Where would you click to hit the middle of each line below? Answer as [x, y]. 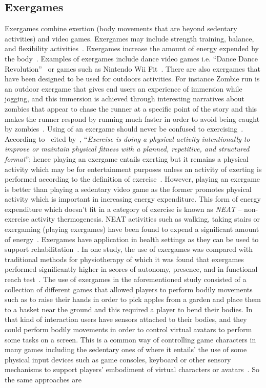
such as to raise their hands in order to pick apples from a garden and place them [133, 299]
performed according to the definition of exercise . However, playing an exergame [132, 179]
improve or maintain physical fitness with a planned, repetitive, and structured [127, 149]
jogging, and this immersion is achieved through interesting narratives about [125, 99]
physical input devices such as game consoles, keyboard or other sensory [118, 359]
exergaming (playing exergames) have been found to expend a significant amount [132, 229]
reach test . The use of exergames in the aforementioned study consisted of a [126, 279]
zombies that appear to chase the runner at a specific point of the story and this [131, 108]
